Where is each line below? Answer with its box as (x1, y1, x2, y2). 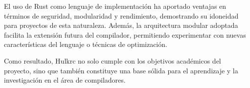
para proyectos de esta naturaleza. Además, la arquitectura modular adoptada (4, 20, 238, 30)
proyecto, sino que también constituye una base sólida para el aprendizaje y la (4, 65, 238, 75)
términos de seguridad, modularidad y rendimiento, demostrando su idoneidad (4, 10, 239, 21)
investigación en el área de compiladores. (4, 75, 126, 85)
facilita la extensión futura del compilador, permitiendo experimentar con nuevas (4, 29, 246, 40)
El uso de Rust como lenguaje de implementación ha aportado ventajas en (4, 1, 227, 11)
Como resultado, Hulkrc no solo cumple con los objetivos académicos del (4, 55, 221, 66)
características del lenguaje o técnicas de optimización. (4, 39, 167, 49)
